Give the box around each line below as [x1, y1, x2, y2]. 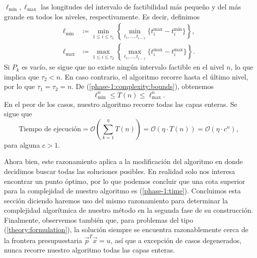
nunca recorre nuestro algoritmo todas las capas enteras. [4, 245, 175, 255]
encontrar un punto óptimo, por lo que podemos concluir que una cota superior [4, 175, 245, 186]
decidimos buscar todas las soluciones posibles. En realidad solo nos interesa [4, 166, 235, 176]
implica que [4, 71, 39, 82]
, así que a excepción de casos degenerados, [110, 235, 242, 245]
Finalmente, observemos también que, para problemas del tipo [4, 214, 193, 225]
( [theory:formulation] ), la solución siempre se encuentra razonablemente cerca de [4, 224, 249, 235]
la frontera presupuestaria [4, 235, 82, 245]
